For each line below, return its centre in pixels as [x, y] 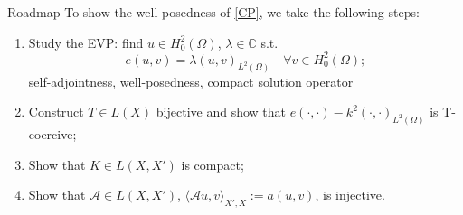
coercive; [52, 134]
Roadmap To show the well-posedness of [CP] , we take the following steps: [213, 12]
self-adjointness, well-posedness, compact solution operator [191, 81]
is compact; [213, 164]
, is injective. [350, 195]
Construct [56, 112]
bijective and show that [221, 112]
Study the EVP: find [86, 42]
